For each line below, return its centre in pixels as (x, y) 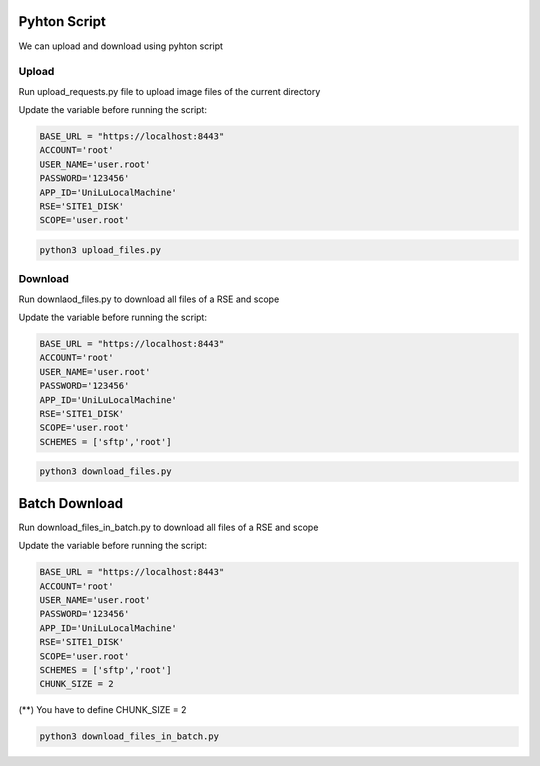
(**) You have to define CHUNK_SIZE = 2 (102, 710)
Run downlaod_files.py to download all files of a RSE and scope (149, 299)
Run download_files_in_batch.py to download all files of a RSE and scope (168, 527)
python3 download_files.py (105, 471)
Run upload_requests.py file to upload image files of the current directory (169, 91)
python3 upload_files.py (100, 249)
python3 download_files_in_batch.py (129, 736)
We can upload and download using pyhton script (121, 46)
